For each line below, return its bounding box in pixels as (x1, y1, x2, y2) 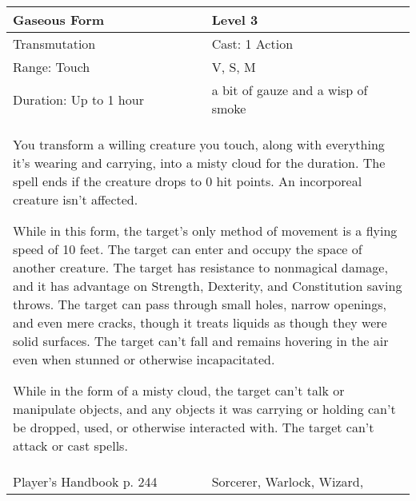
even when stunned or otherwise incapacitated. (13, 350, 275, 368)
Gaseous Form (13, 10, 105, 29)
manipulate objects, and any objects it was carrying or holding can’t (13, 400, 396, 418)
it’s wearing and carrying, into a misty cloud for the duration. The (13, 153, 386, 172)
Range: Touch (13, 58, 90, 76)
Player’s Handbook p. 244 (13, 472, 158, 491)
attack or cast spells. (13, 436, 128, 455)
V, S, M (211, 58, 256, 76)
